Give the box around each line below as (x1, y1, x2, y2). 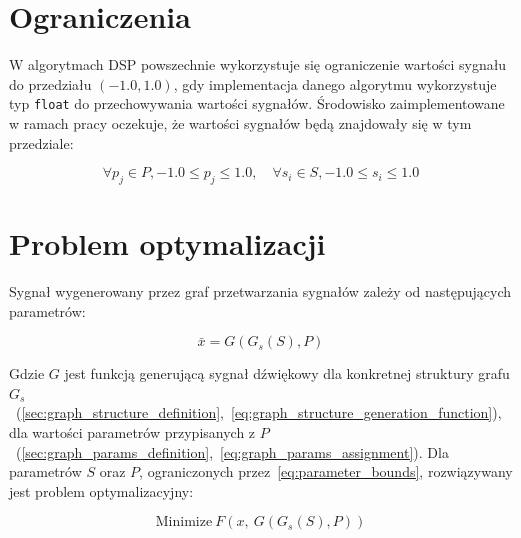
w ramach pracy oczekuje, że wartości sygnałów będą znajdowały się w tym (9, 112, 472, 133)
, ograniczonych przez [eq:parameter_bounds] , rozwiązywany (139, 461, 513, 482)
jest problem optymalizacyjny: (9, 480, 194, 501)
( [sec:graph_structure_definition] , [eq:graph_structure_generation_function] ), (15, 402, 502, 423)
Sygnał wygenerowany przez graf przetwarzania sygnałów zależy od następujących (9, 281, 512, 302)
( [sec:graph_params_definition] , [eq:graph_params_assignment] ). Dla (15, 441, 449, 462)
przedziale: (9, 132, 74, 153)
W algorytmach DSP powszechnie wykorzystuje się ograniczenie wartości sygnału (9, 54, 507, 75)
